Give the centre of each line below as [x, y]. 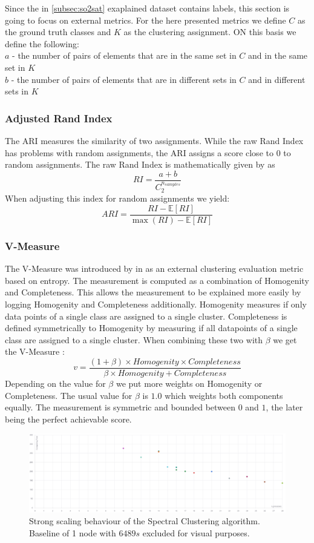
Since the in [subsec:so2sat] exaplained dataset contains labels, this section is [147, 8]
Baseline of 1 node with [73, 532]
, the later [284, 407]
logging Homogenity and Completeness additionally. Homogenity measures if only [156, 304]
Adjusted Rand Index [59, 118]
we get [285, 339]
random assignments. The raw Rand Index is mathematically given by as [140, 164]
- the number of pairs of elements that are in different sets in [124, 79]
